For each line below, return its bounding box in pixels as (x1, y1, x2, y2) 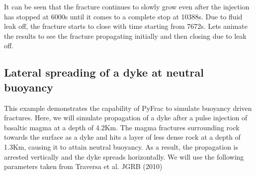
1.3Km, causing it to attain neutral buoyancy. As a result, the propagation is (4, 141, 239, 152)
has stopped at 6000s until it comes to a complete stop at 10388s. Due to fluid (4, 11, 243, 21)
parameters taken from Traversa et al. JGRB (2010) (4, 161, 163, 172)
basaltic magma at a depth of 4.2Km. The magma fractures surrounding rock (4, 122, 240, 132)
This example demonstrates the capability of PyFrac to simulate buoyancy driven (4, 102, 252, 113)
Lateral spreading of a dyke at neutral (4, 65, 204, 80)
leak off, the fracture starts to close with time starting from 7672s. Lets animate (4, 21, 248, 31)
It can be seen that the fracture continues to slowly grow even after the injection (4, 1, 250, 11)
